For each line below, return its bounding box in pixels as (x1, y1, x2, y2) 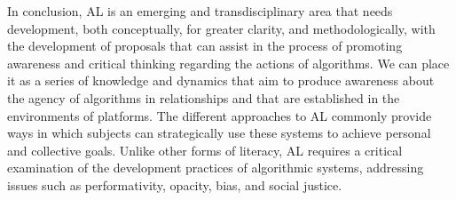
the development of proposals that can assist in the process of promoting (7, 36, 403, 55)
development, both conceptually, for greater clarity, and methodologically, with (7, 19, 436, 37)
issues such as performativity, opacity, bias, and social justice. (7, 175, 342, 194)
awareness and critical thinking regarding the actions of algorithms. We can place (7, 53, 450, 72)
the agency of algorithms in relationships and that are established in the (7, 88, 400, 107)
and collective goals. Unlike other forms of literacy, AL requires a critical (7, 140, 403, 159)
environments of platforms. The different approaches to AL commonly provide (7, 106, 432, 124)
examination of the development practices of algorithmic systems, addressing (7, 158, 424, 177)
